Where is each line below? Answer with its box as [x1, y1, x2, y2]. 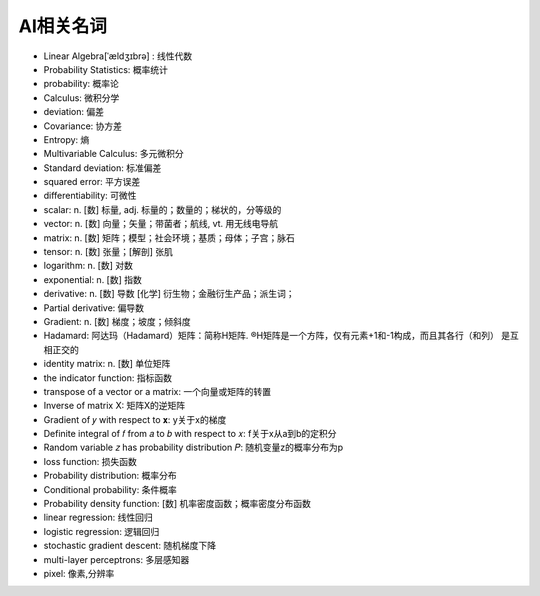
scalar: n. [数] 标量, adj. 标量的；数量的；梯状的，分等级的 [43, 203, 282, 215]
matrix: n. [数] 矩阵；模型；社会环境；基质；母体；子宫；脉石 [43, 231, 295, 244]
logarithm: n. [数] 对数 [43, 260, 134, 272]
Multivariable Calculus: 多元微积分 [43, 148, 184, 160]
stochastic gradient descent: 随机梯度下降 [43, 540, 217, 552]
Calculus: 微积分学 [43, 91, 120, 104]
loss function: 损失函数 [43, 455, 137, 467]
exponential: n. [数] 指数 [43, 273, 142, 285]
